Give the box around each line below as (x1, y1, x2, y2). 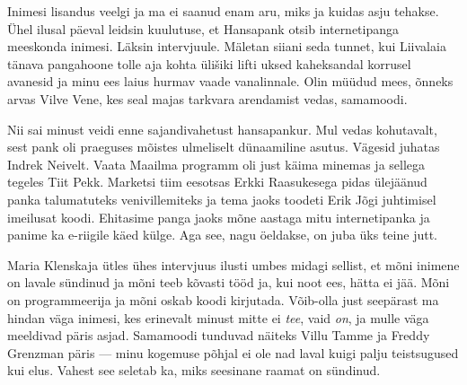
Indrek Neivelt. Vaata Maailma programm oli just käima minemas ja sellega (7, 154, 426, 173)
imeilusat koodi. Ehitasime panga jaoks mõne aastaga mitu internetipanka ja (7, 207, 430, 226)
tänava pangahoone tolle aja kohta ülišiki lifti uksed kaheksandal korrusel (7, 54, 411, 73)
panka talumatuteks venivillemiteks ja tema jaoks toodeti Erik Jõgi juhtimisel (7, 189, 436, 208)
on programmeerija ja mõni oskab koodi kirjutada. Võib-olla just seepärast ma (7, 290, 439, 309)
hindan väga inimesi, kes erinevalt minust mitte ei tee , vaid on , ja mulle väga (7, 308, 429, 327)
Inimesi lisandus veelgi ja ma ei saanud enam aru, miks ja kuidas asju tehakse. (7, 2, 439, 20)
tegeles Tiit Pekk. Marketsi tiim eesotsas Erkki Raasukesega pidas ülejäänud (7, 172, 427, 191)
